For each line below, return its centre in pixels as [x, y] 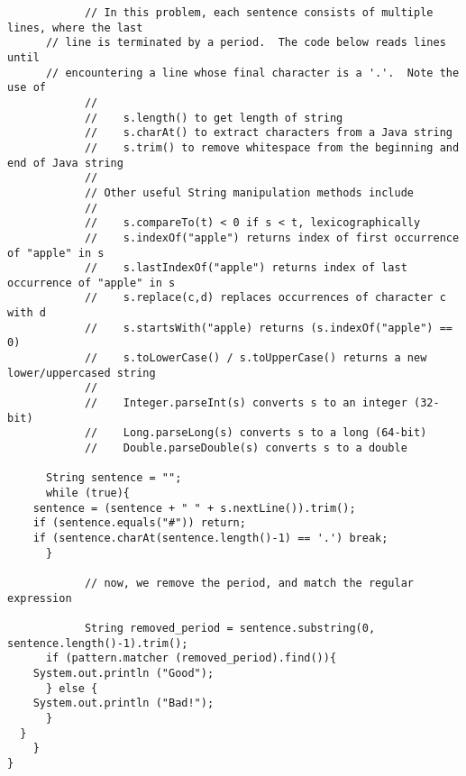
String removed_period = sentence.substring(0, [230, 628]
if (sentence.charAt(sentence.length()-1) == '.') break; [210, 538]
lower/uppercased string [82, 373]
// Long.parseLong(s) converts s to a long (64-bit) [256, 433]
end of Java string [65, 163]
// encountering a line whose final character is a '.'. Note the [252, 73]
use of [27, 88]
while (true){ [88, 493]
